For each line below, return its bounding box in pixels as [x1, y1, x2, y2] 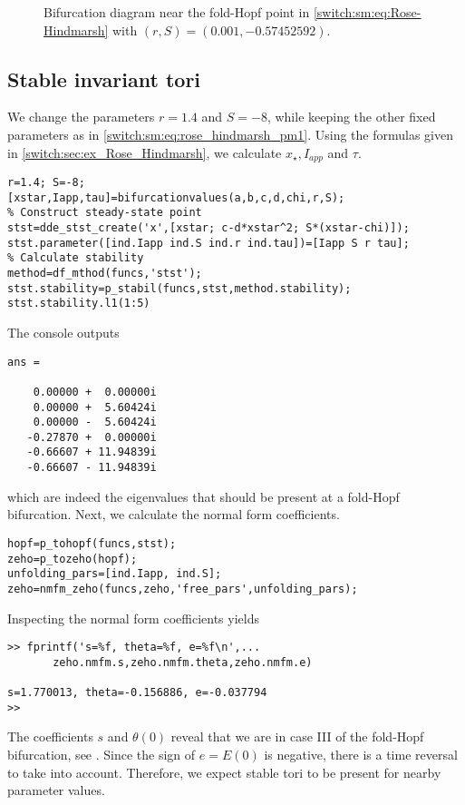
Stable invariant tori [7, 64, 201, 93]
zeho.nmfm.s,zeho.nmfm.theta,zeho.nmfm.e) [53, 655, 313, 669]
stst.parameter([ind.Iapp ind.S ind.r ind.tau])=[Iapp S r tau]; [7, 236, 410, 250]
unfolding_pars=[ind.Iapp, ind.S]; [7, 567, 222, 581]
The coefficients [7, 727, 93, 746]
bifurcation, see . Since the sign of [7, 745, 196, 764]
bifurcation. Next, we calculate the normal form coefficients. [7, 505, 340, 524]
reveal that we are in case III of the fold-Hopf [170, 727, 424, 746]
